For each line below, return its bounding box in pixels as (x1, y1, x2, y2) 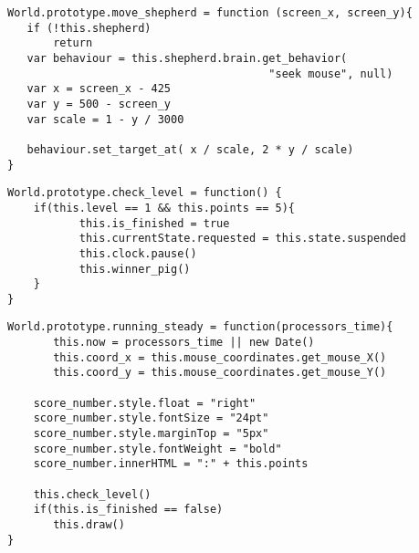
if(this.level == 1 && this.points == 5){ (33, 201, 295, 214)
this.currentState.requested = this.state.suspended (79, 232, 406, 245)
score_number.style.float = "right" (33, 396, 257, 410)
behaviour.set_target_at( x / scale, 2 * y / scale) (26, 142, 354, 156)
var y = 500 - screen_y (26, 97, 171, 110)
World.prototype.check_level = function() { (7, 186, 282, 200)
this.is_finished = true (79, 216, 230, 230)
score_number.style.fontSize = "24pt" (33, 412, 269, 425)
